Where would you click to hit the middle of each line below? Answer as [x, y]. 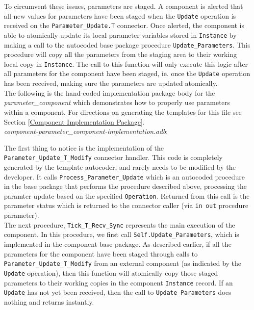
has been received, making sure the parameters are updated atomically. [111, 83]
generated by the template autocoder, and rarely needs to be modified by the [120, 167]
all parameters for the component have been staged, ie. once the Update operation [127, 73]
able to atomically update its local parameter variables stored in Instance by [120, 35]
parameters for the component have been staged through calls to [101, 253]
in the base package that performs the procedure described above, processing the [125, 186]
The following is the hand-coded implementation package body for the [110, 92]
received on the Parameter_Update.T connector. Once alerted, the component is [124, 25]
